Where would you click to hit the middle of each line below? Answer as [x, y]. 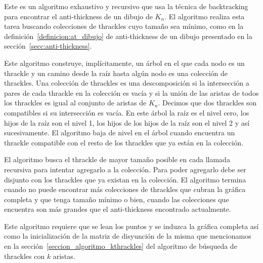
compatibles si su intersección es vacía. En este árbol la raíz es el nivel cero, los [127, 112]
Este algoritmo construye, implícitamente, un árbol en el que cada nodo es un [124, 63]
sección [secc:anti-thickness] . [48, 46]
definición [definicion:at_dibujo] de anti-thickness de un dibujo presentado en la [128, 36]
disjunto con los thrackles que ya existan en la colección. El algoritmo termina [125, 179]
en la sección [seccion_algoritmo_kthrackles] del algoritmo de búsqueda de [121, 246]
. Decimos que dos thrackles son [207, 103]
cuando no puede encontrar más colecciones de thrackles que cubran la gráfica [125, 189]
